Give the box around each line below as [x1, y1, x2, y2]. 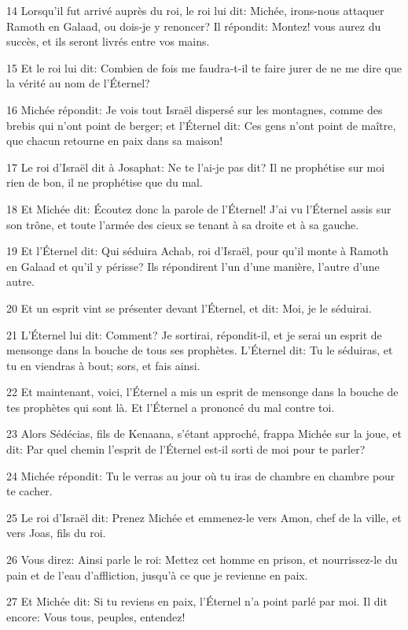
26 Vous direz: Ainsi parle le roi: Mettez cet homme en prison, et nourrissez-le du [6, 551, 398, 568]
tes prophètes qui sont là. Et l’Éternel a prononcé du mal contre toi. [6, 398, 335, 415]
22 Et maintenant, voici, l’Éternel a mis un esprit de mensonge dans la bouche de [6, 384, 399, 400]
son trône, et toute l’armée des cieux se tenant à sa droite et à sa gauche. [6, 216, 359, 232]
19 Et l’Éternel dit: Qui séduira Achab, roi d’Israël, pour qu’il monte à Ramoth [6, 243, 388, 259]
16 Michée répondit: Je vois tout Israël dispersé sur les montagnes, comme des [6, 101, 383, 117]
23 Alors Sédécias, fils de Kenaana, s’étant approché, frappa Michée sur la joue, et [6, 425, 402, 442]
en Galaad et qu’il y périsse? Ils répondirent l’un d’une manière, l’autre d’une [6, 258, 380, 274]
